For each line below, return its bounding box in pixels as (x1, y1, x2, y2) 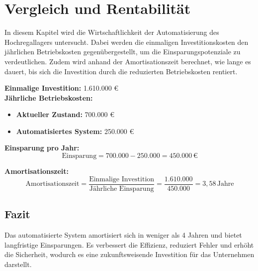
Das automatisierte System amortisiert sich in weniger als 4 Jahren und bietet (4, 229, 242, 240)
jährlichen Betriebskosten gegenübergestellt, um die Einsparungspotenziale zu (4, 46, 241, 57)
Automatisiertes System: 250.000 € (16, 126, 134, 136)
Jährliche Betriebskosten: (4, 92, 93, 103)
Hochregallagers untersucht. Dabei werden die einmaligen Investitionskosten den (4, 36, 249, 47)
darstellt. (4, 259, 32, 269)
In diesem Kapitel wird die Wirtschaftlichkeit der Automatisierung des (4, 27, 219, 37)
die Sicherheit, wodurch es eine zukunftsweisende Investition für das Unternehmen (4, 249, 255, 260)
